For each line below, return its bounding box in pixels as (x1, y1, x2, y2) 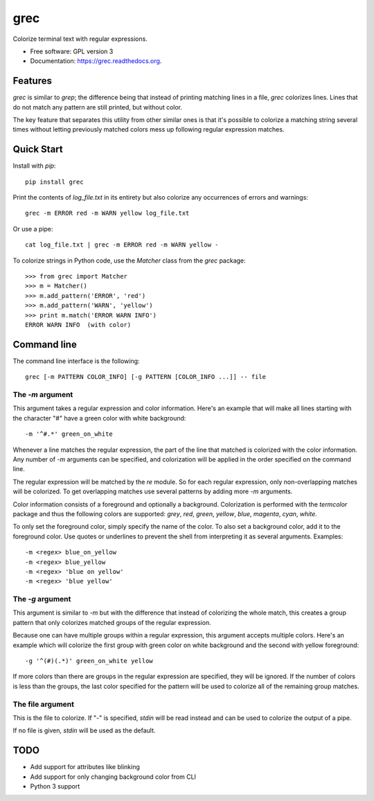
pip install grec (25, 177, 84, 186)
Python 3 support (30, 782, 80, 790)
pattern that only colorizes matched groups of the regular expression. (12, 618, 211, 626)
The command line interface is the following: (12, 357, 140, 365)
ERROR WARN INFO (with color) (25, 321, 132, 328)
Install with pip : (12, 161, 56, 170)
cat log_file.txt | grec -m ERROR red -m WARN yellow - (25, 241, 219, 249)
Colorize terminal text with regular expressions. (12, 35, 148, 43)
